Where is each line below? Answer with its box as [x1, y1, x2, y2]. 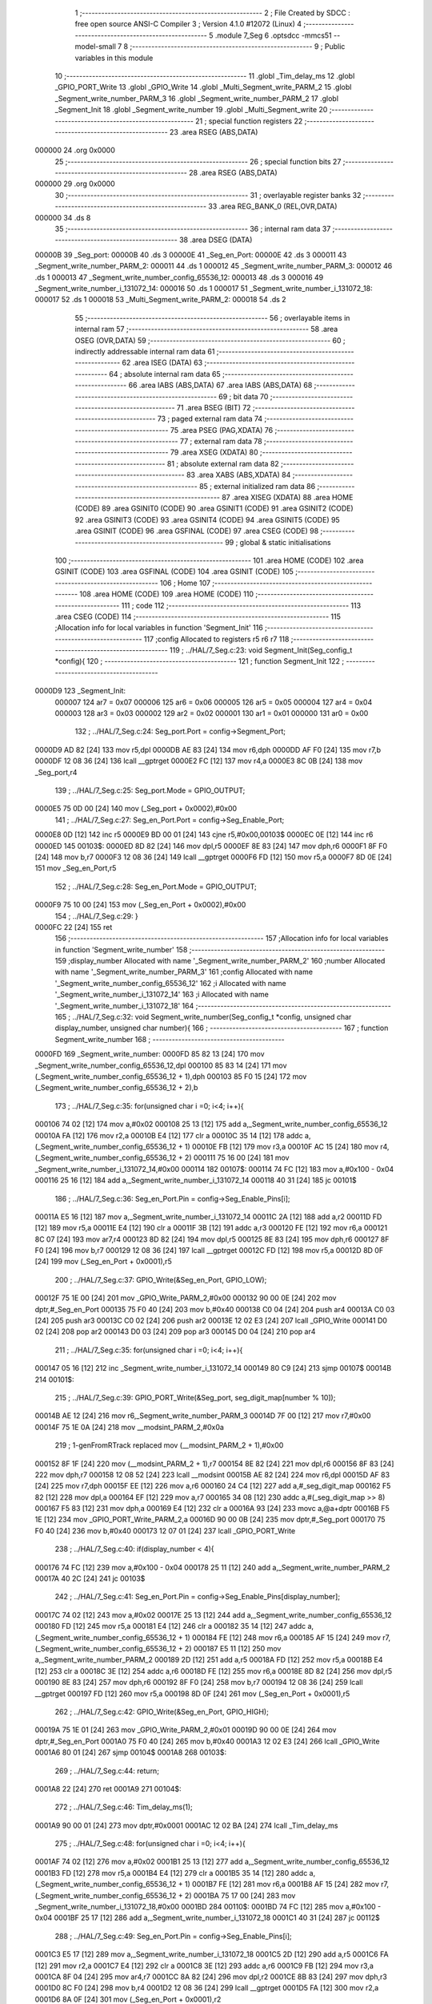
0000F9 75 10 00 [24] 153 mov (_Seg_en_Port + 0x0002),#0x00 [34, 900, 246, 910]
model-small [74, 42, 116, 51]
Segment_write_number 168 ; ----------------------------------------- [54, 1034, 286, 1044]
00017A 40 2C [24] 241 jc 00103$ [34, 1574, 146, 1583]
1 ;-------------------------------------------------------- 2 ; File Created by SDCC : [74, 8, 351, 18]
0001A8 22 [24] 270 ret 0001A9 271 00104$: [34, 1784, 182, 1793]
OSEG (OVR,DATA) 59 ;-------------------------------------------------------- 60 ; [74, 335, 346, 345]
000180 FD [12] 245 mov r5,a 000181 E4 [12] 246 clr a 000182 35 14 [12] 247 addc [34, 1622, 306, 1631]
